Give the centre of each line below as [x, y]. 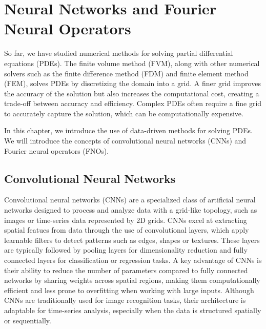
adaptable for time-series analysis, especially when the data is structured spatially [133, 310]
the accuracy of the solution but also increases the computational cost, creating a [132, 93]
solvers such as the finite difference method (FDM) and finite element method [126, 73]
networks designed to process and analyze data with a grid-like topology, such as [131, 210]
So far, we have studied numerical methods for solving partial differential [119, 53]
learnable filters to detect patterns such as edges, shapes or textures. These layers [132, 240]
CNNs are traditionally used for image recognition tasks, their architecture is [125, 300]
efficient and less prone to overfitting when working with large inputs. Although [129, 290]
